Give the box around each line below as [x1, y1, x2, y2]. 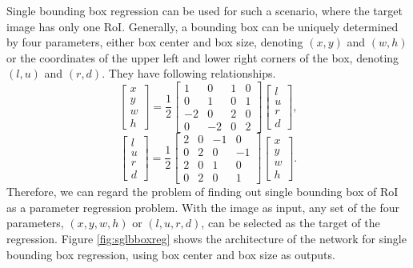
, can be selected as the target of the [201, 214, 380, 231]
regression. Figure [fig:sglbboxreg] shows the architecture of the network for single [6, 230, 407, 246]
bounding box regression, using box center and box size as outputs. [6, 246, 335, 262]
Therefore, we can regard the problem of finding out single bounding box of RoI [6, 183, 399, 200]
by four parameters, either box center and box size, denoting [6, 34, 303, 50]
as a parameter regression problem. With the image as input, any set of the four [6, 198, 399, 215]
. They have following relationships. [102, 65, 276, 82]
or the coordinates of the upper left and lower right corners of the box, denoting [6, 49, 399, 66]
